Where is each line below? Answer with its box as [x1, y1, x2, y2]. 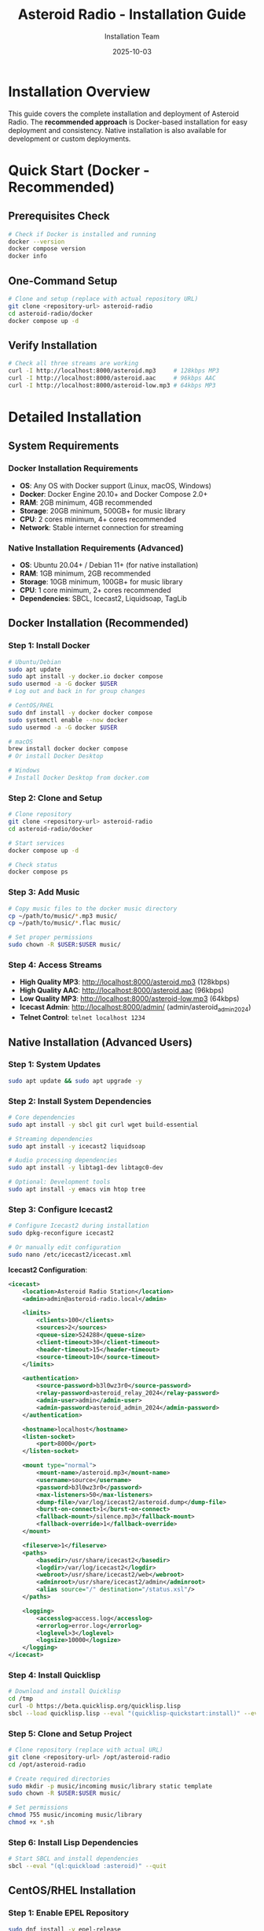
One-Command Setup [8, 274, 118, 287]
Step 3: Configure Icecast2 [8, 1203, 113, 1214]
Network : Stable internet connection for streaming [19, 522, 184, 532]
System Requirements [8, 439, 119, 453]
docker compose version [8, 245, 86, 253]
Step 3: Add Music [8, 887, 80, 898]
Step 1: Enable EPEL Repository [8, 1907, 130, 1918]
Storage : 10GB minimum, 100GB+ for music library [19, 576, 183, 586]
